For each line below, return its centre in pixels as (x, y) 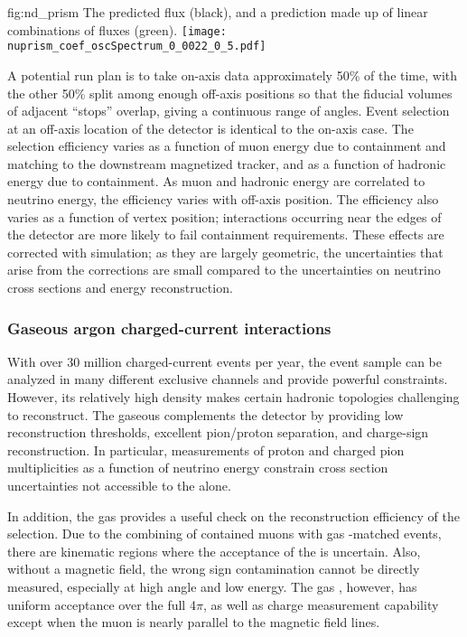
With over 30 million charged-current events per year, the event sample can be (225, 361)
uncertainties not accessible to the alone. (119, 485)
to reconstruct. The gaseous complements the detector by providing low (205, 414)
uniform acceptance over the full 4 (102, 604)
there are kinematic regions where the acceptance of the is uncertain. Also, (214, 551)
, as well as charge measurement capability (321, 604)
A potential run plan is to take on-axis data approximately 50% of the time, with (233, 75)
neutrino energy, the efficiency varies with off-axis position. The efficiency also (223, 199)
